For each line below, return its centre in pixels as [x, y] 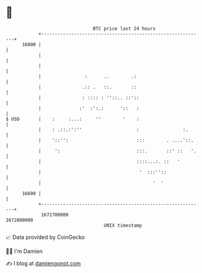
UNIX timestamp [123, 225]
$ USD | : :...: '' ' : [72, 119]
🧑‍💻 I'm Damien [24, 251]
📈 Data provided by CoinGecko [45, 237]
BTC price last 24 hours [124, 29]
